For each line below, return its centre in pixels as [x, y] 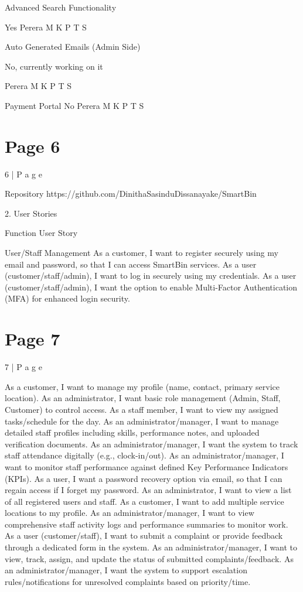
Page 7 [33, 339]
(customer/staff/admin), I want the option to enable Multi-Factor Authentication [151, 287]
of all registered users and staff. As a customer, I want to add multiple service [144, 501]
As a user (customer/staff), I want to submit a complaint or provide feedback [144, 535]
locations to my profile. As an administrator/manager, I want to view [130, 513]
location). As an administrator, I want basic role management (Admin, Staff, [143, 398]
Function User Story [41, 233]
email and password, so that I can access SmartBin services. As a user [131, 264]
